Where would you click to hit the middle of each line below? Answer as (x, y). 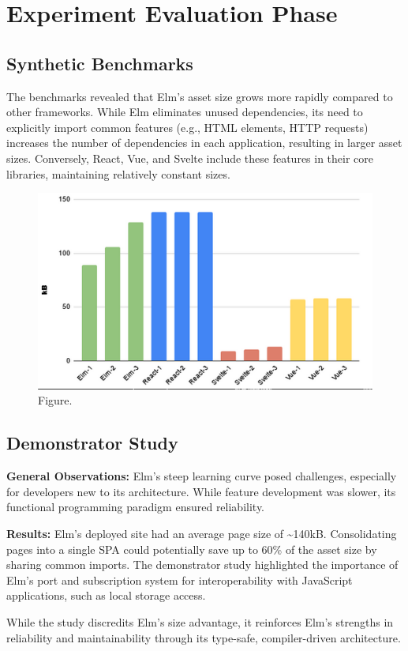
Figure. (55, 400)
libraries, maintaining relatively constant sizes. (118, 173)
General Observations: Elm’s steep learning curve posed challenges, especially (202, 476)
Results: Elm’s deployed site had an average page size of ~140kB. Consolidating (202, 534)
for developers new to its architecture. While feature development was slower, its (201, 491)
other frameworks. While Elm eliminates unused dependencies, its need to (185, 112)
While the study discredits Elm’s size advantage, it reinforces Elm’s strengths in (200, 622)
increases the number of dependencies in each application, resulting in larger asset (204, 143)
